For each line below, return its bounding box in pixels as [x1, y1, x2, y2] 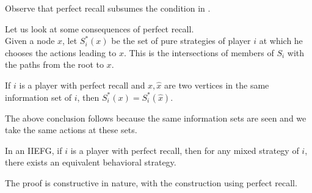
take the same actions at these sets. [5, 123, 137, 136]
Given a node [5, 34, 55, 47]
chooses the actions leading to [5, 46, 117, 59]
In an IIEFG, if [5, 144, 62, 156]
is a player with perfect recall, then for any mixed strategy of [70, 144, 299, 156]
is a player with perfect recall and [19, 78, 145, 91]
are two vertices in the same [164, 78, 269, 91]
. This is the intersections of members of [123, 46, 274, 59]
